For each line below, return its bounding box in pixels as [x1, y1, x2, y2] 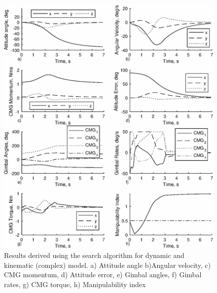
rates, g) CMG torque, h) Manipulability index [4, 279, 146, 289]
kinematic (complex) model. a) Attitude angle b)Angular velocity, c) [4, 259, 211, 270]
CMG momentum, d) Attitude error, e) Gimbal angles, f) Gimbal [4, 269, 202, 280]
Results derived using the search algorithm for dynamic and [4, 250, 184, 260]
